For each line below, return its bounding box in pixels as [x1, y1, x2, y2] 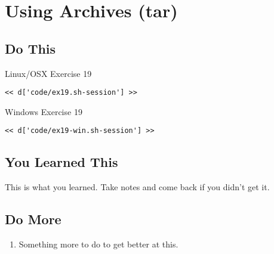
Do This [5, 39, 56, 57]
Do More [5, 210, 61, 228]
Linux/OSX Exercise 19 [5, 67, 92, 79]
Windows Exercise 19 [5, 105, 82, 117]
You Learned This [5, 153, 118, 171]
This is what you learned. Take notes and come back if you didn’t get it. [5, 181, 270, 193]
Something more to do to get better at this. [19, 238, 178, 250]
